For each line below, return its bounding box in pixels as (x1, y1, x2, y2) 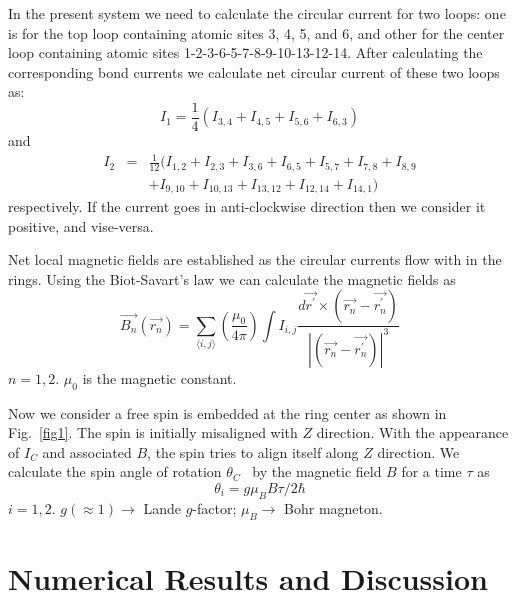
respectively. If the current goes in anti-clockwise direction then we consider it (8, 196, 486, 217)
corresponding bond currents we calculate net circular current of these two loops (8, 61, 500, 82)
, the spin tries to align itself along (147, 441, 359, 462)
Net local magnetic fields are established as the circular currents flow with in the (8, 249, 502, 270)
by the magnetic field (252, 461, 382, 482)
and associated (42, 441, 132, 462)
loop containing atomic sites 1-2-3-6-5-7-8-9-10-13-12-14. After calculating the (8, 42, 483, 63)
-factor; (192, 497, 237, 518)
